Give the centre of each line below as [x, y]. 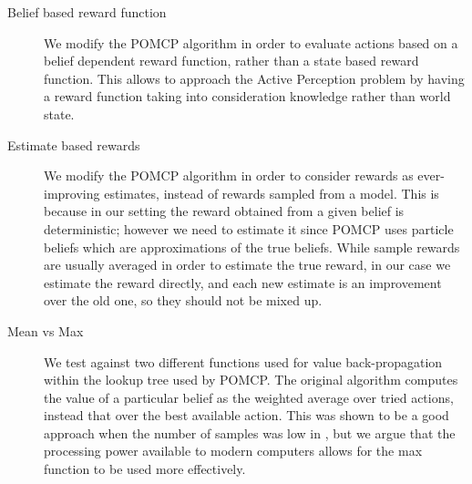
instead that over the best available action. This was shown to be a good [246, 415]
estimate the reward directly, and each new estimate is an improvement [243, 282]
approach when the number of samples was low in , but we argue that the [250, 433]
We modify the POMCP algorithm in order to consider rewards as [229, 175]
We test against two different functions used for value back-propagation [243, 361]
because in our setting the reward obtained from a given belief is [224, 211]
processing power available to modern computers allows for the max [233, 451]
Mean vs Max [46, 330]
